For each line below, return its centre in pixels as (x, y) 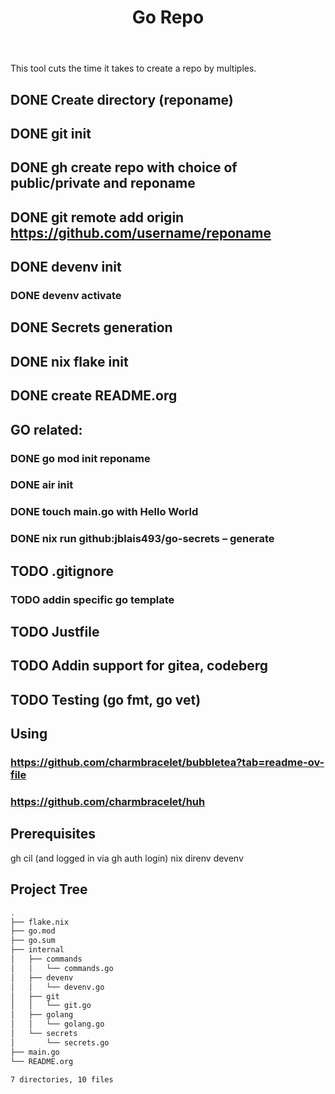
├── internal (37, 950)
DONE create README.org (94, 396)
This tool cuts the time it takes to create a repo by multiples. (133, 68)
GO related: (46, 429)
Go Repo (168, 17)
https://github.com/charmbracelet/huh (108, 802)
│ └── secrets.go (60, 1042)
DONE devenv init (66, 267)
